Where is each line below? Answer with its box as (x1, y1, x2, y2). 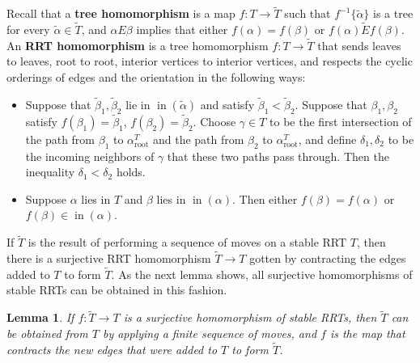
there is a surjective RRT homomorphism (6, 250, 211, 267)
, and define (298, 130, 357, 147)
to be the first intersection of (269, 112, 412, 129)
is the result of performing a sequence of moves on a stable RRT (28, 234, 347, 251)
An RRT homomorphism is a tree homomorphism (6, 36, 269, 53)
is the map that (329, 324, 405, 341)
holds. (116, 163, 146, 180)
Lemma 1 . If (6, 309, 74, 326)
